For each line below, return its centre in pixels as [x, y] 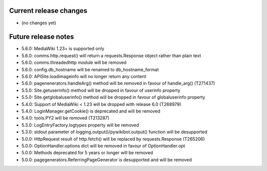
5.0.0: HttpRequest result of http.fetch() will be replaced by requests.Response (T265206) [113, 139]
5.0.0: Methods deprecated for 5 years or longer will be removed [87, 153]
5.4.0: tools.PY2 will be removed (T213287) [66, 118]
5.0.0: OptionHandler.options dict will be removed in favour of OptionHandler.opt [103, 146]
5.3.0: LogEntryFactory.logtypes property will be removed [80, 125]
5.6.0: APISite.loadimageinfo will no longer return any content [84, 76]
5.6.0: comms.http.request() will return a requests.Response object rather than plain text [111, 56]
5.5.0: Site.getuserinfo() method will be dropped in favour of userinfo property [101, 90]
